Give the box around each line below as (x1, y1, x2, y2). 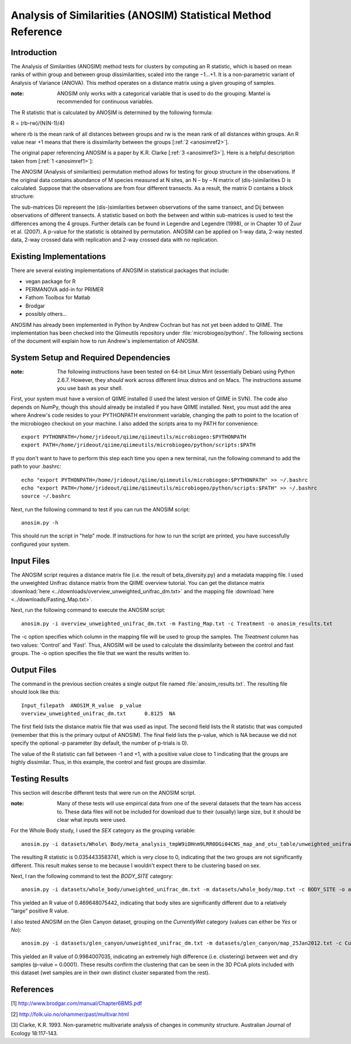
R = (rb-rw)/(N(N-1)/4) (11, 120, 65, 127)
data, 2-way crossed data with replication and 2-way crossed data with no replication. (11, 236, 219, 243)
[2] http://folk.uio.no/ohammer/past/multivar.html (11, 1011, 129, 1018)
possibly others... (25, 311, 67, 318)
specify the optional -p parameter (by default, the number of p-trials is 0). (11, 740, 189, 747)
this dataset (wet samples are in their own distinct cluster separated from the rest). (11, 969, 211, 976)
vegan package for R (25, 278, 76, 285)
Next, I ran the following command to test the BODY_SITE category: (11, 872, 173, 880)
